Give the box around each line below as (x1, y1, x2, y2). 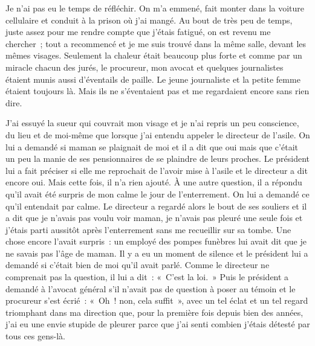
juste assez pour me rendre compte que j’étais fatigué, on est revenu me (5, 25, 271, 38)
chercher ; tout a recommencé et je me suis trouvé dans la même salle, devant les (5, 37, 307, 50)
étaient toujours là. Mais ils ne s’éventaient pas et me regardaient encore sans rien (5, 85, 310, 97)
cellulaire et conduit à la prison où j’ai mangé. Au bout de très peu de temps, (5, 13, 293, 26)
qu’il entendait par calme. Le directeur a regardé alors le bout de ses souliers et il (5, 199, 307, 212)
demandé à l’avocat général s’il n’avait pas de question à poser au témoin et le (5, 282, 296, 295)
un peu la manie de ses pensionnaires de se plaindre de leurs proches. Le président (5, 152, 310, 165)
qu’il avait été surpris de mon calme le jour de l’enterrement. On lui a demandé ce (5, 187, 310, 200)
